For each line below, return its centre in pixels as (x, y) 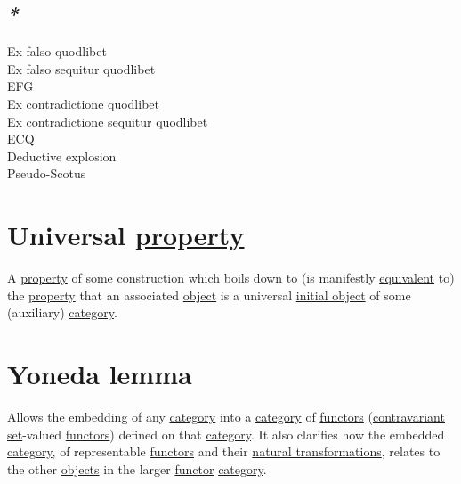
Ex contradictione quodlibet (83, 103)
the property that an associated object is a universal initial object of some (209, 295)
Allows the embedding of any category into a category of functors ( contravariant (226, 416)
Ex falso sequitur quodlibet (81, 68)
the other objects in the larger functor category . (137, 468)
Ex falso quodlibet (57, 51)
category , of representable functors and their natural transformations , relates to (224, 451)
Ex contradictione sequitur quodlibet (108, 121)
